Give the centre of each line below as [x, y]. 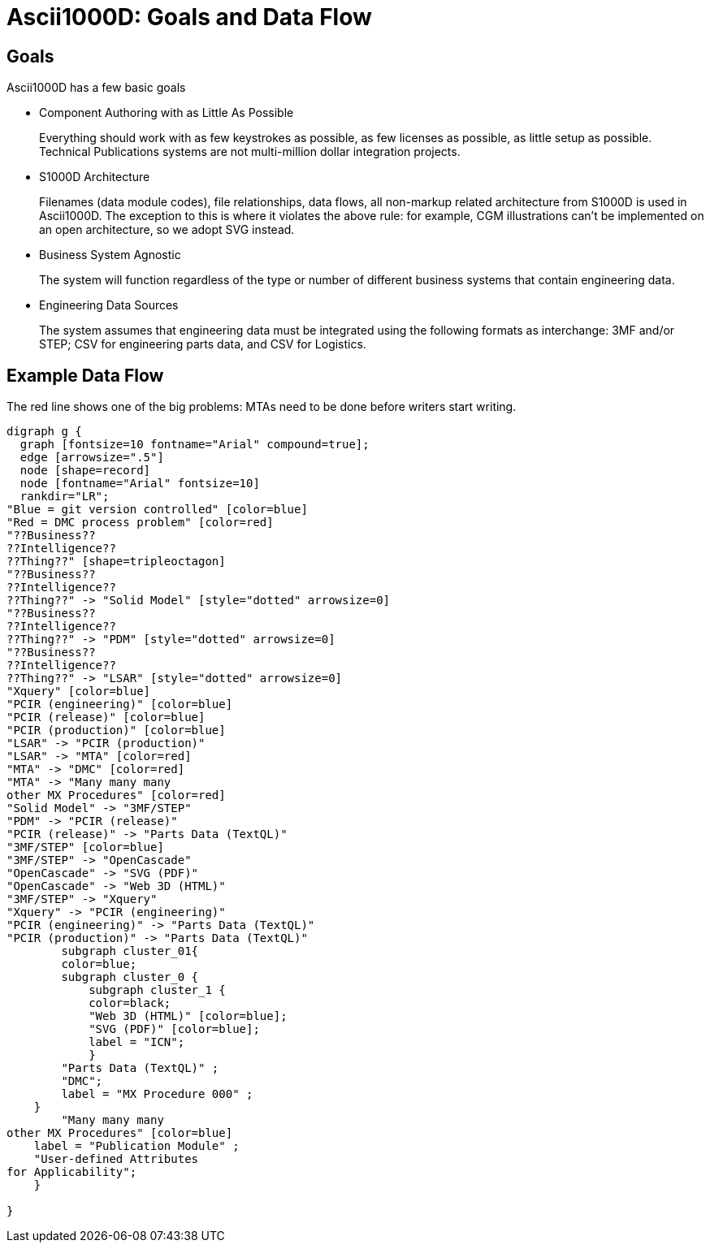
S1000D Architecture [95, 177]
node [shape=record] [85, 471]
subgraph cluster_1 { [157, 990]
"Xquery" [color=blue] [79, 691]
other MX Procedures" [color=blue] [120, 1133]
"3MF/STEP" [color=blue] [85, 847]
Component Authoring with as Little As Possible [167, 113]
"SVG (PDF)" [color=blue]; [174, 1029]
